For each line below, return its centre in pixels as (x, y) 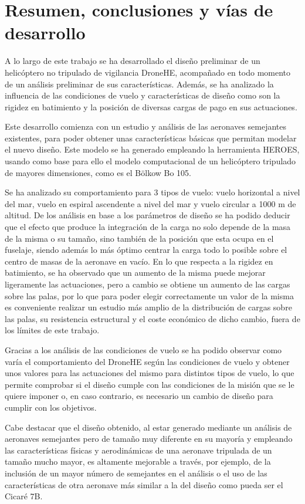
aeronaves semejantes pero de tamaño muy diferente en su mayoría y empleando (149, 439)
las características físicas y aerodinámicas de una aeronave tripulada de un (138, 450)
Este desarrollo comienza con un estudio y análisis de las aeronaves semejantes (146, 126)
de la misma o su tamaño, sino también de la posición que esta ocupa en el (139, 238)
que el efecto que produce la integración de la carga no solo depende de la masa (148, 227)
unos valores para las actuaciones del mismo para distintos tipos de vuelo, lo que (150, 373)
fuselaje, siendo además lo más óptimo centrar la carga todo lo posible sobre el (146, 250)
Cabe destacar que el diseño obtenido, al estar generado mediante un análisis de (148, 427)
